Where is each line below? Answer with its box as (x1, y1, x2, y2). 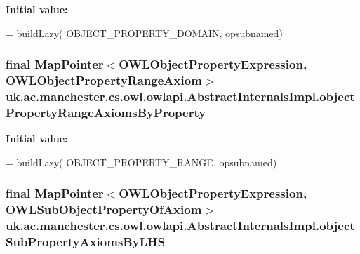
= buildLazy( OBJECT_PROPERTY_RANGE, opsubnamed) (6, 154, 277, 169)
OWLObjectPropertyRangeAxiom (6, 72, 202, 89)
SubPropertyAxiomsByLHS (6, 233, 166, 250)
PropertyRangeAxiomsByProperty (6, 103, 206, 121)
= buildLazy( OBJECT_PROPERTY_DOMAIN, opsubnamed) (6, 25, 283, 40)
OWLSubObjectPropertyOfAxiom (6, 201, 202, 218)
